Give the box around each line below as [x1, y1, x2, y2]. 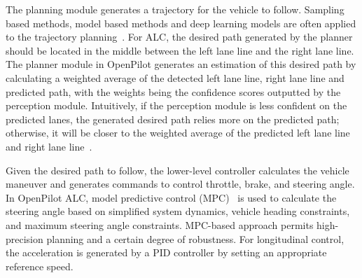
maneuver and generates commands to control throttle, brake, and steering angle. [6, 176, 355, 191]
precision [6, 231, 43, 246]
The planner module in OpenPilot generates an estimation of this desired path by [6, 57, 356, 71]
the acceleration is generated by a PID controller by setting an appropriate [6, 245, 327, 260]
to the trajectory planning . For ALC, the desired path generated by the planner [6, 29, 353, 44]
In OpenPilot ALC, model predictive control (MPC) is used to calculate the [6, 190, 337, 204]
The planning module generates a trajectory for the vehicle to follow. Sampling [6, 2, 344, 16]
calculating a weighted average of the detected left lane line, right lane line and [6, 70, 344, 85]
